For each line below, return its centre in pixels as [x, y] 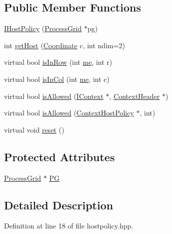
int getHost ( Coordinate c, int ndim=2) [65, 45]
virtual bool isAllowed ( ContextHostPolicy [69, 113]
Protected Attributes [59, 156]
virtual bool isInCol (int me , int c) [57, 79]
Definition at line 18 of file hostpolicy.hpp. [69, 226]
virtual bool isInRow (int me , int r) [58, 62]
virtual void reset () [34, 129]
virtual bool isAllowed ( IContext [54, 96]
